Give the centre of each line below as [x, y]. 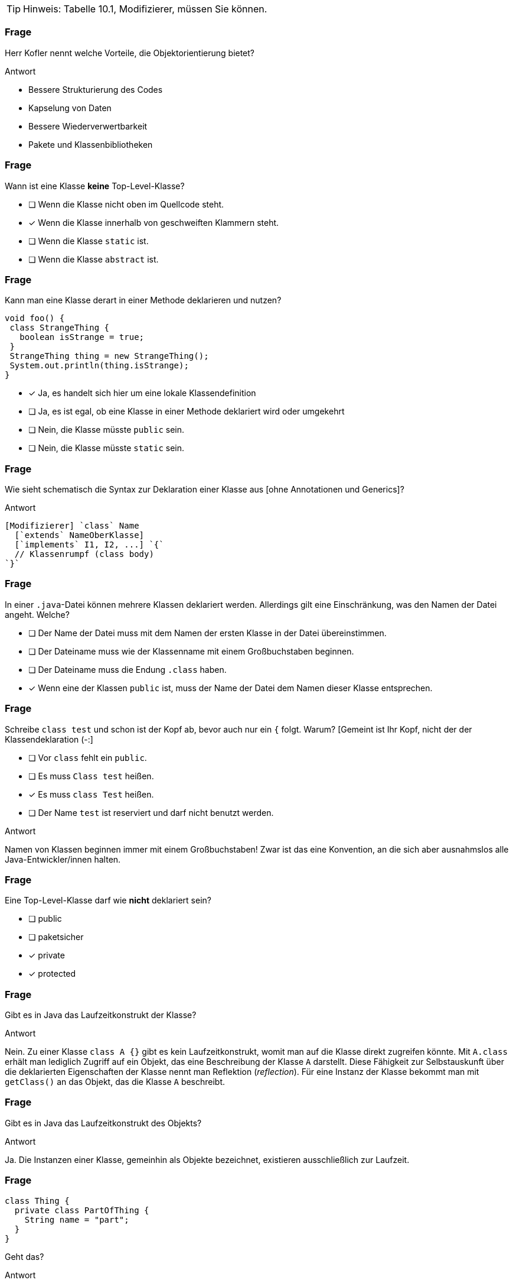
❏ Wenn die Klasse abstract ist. [94, 259]
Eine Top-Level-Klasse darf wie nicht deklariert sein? [108, 900]
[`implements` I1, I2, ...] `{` [89, 545]
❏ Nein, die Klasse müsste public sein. [107, 430]
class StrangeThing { [60, 328]
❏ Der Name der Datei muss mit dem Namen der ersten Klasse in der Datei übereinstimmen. [208, 633]
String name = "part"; [77, 1219]
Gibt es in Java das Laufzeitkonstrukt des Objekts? [103, 1123]
